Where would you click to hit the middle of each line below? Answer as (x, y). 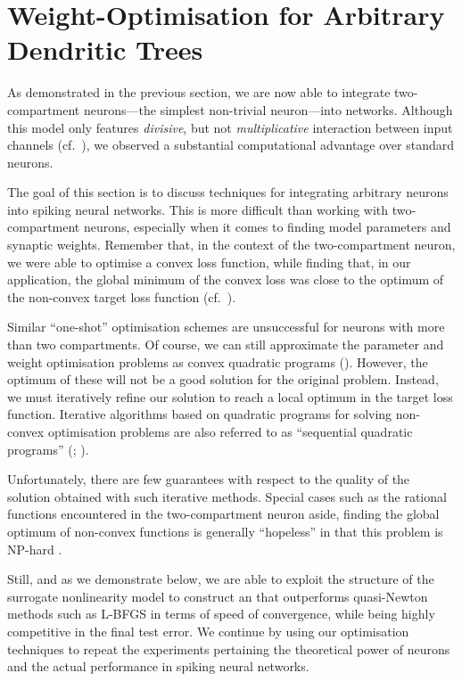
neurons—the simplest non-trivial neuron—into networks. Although (268, 109)
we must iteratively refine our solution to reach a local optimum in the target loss (230, 396)
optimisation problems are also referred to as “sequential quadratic (230, 431)
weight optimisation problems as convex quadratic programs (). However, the (218, 361)
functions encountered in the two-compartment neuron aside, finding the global (223, 514)
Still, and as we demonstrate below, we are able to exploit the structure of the (221, 579)
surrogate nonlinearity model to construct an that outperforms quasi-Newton (218, 596)
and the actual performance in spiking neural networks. (158, 666)
